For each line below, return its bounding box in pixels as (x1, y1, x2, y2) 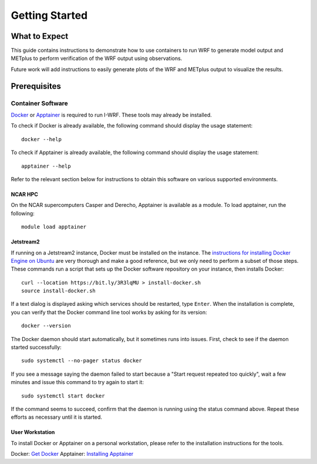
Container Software (11, 99, 69, 107)
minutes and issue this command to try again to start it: (11, 379, 144, 386)
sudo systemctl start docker (21, 392, 105, 399)
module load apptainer (21, 223, 87, 231)
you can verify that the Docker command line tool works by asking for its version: (11, 309, 208, 316)
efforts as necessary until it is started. (11, 413, 103, 420)
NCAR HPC (11, 191, 38, 198)
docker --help (21, 136, 62, 142)
